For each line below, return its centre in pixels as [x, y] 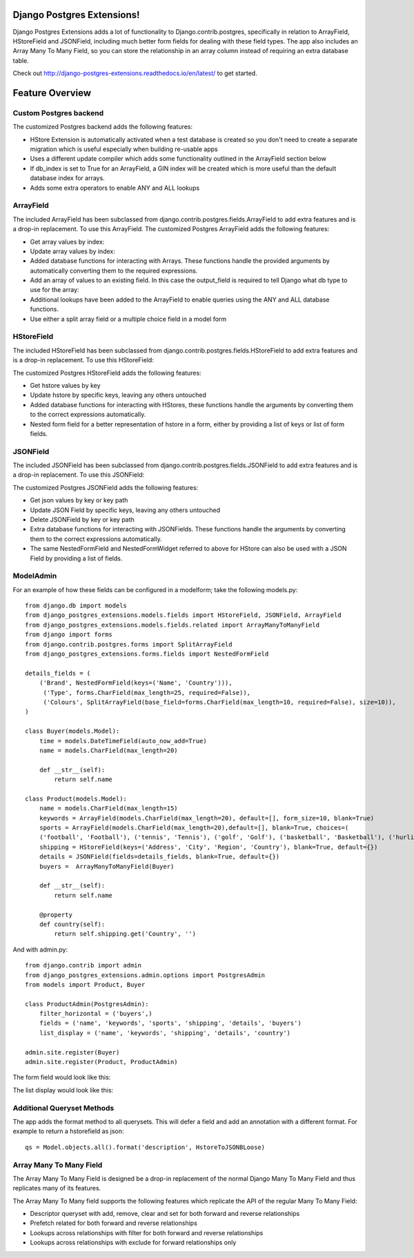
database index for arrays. [67, 178]
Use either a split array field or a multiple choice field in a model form [128, 319]
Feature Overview [52, 93]
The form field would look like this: [62, 1077]
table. [21, 60]
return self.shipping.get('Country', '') [125, 934]
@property [56, 915]
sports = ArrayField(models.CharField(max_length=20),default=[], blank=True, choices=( [194, 828]
